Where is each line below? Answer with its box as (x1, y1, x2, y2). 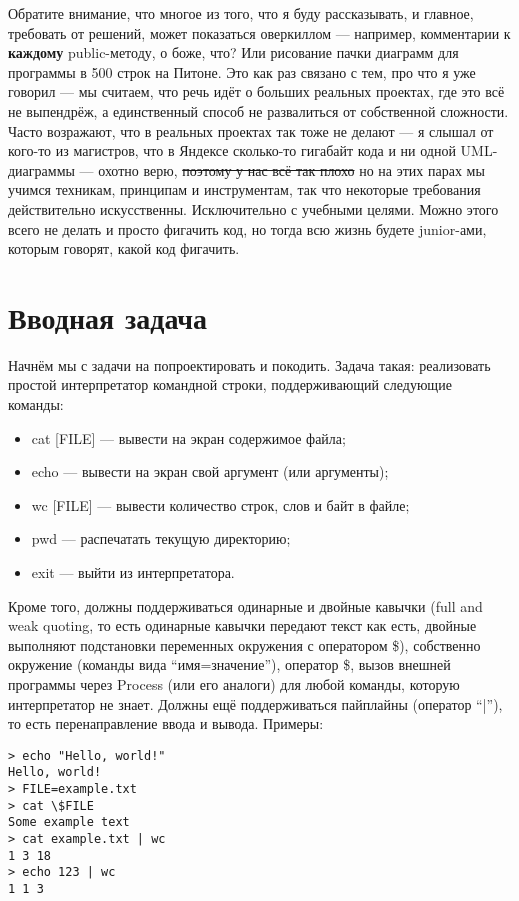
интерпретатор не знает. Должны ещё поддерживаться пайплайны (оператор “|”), (8, 693, 503, 714)
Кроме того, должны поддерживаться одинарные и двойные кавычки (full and (8, 595, 483, 616)
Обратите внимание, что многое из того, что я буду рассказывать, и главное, (8, 3, 474, 23)
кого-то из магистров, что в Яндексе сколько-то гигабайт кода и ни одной (8, 140, 456, 161)
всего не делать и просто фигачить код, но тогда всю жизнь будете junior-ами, (8, 218, 487, 239)
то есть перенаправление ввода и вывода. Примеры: (8, 713, 324, 734)
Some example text (8, 815, 130, 830)
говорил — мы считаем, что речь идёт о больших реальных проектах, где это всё (8, 81, 505, 102)
